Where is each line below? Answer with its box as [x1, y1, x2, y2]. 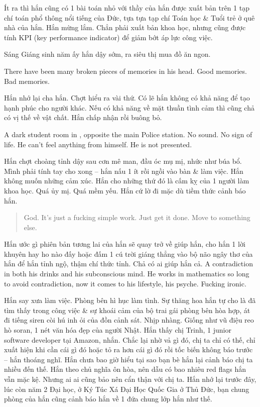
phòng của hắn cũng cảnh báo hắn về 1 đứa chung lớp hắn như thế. [4, 393, 212, 404]
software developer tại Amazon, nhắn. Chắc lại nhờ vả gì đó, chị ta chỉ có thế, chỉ [4, 334, 255, 345]
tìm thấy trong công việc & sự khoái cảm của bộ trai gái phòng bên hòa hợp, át [4, 304, 250, 315]
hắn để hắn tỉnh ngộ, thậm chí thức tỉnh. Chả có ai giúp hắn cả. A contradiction [4, 258, 253, 269]
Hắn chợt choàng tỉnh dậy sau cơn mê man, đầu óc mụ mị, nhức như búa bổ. [4, 156, 242, 166]
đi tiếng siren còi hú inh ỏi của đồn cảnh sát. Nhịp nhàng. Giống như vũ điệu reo [4, 315, 254, 325]
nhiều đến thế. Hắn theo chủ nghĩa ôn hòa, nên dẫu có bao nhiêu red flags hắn [4, 364, 246, 374]
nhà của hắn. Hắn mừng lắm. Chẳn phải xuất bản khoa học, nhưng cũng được [4, 22, 246, 33]
